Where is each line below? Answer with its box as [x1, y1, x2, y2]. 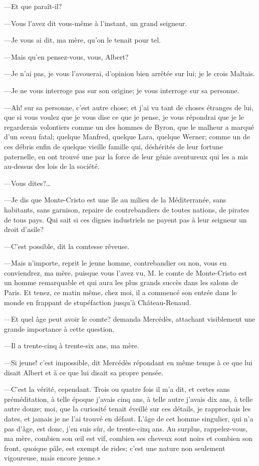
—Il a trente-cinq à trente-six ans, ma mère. [4, 340, 139, 351]
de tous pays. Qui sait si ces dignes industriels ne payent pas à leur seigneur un [4, 214, 247, 224]
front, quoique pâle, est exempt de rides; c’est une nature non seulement [4, 442, 225, 453]
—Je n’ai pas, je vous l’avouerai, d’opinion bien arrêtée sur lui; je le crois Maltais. [4, 68, 255, 79]
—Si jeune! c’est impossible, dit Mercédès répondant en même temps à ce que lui [4, 357, 252, 368]
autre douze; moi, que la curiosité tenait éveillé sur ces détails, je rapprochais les [4, 403, 251, 414]
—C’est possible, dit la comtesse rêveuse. [4, 241, 130, 251]
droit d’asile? [4, 224, 44, 235]
